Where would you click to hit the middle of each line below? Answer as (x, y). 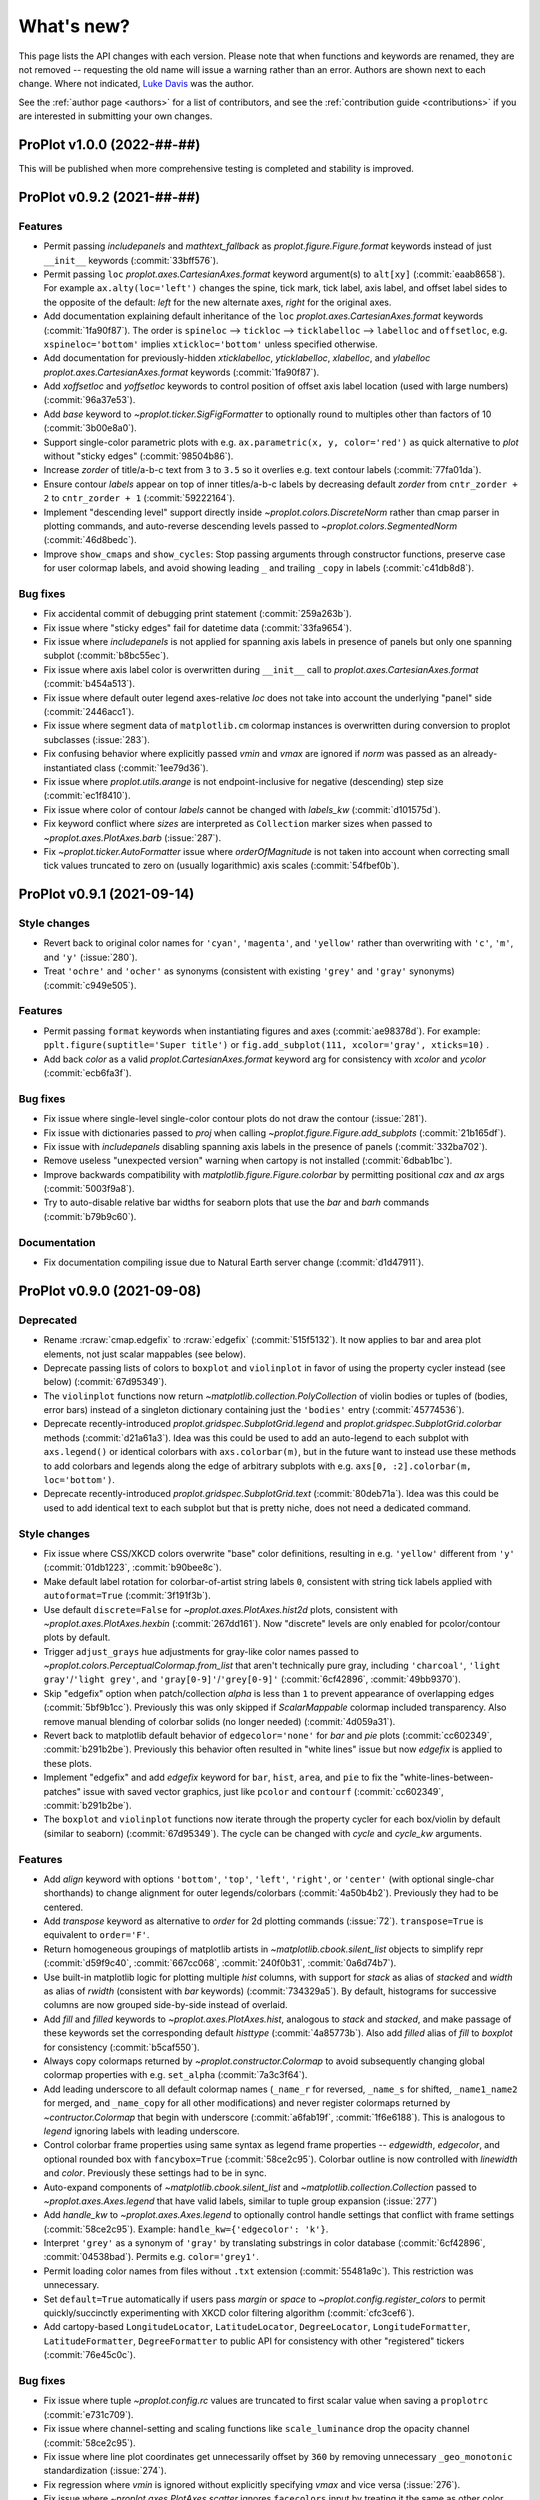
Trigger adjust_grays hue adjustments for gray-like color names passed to (201, 1651)
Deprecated (48, 1320)
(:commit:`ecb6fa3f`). (87, 1072)
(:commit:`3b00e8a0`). (90, 428)
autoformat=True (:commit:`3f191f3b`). (127, 1596)
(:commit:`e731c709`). (88, 2414)
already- (480, 754)
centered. (63, 1907)
